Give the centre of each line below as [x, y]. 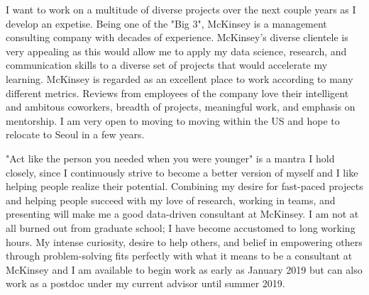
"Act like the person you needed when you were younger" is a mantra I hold [170, 158]
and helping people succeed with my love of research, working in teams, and [171, 200]
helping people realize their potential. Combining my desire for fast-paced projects [184, 186]
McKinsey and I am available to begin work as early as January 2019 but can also [184, 269]
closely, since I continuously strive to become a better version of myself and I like [182, 172]
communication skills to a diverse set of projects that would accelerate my [167, 65]
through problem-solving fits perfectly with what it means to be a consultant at [179, 256]
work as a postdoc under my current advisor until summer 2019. [145, 283]
